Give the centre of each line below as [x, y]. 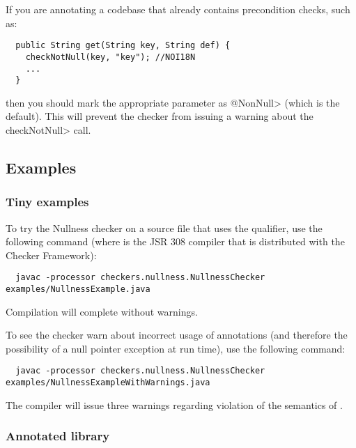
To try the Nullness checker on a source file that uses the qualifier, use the [164, 227]
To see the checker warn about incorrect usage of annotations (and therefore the [177, 335]
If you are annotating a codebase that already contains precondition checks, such [178, 9]
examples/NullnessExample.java [78, 289]
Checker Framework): [51, 255]
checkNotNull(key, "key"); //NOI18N [110, 57]
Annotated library [58, 436]
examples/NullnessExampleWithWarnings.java [108, 383]
